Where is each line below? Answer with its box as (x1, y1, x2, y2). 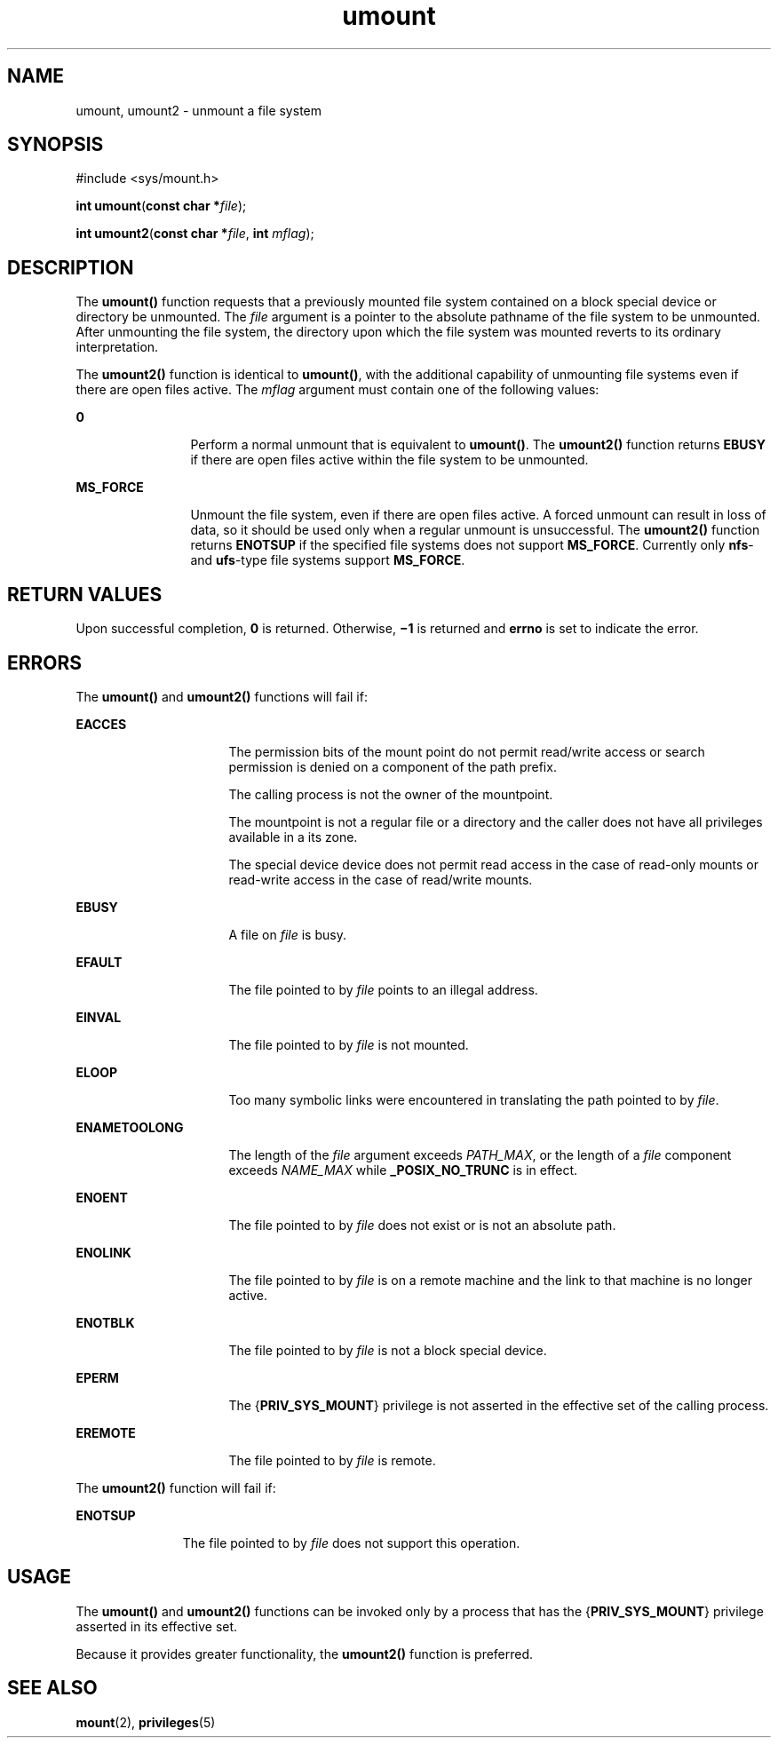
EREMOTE (75, 1424, 136, 1440)
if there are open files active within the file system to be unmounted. (190, 452, 589, 468)
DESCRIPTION (7, 256, 134, 279)
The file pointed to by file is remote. (228, 1452, 436, 1468)
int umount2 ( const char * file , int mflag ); (75, 226, 314, 242)
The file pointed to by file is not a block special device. (228, 1342, 547, 1358)
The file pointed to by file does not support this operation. (182, 1535, 520, 1551)
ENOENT (75, 1189, 128, 1205)
